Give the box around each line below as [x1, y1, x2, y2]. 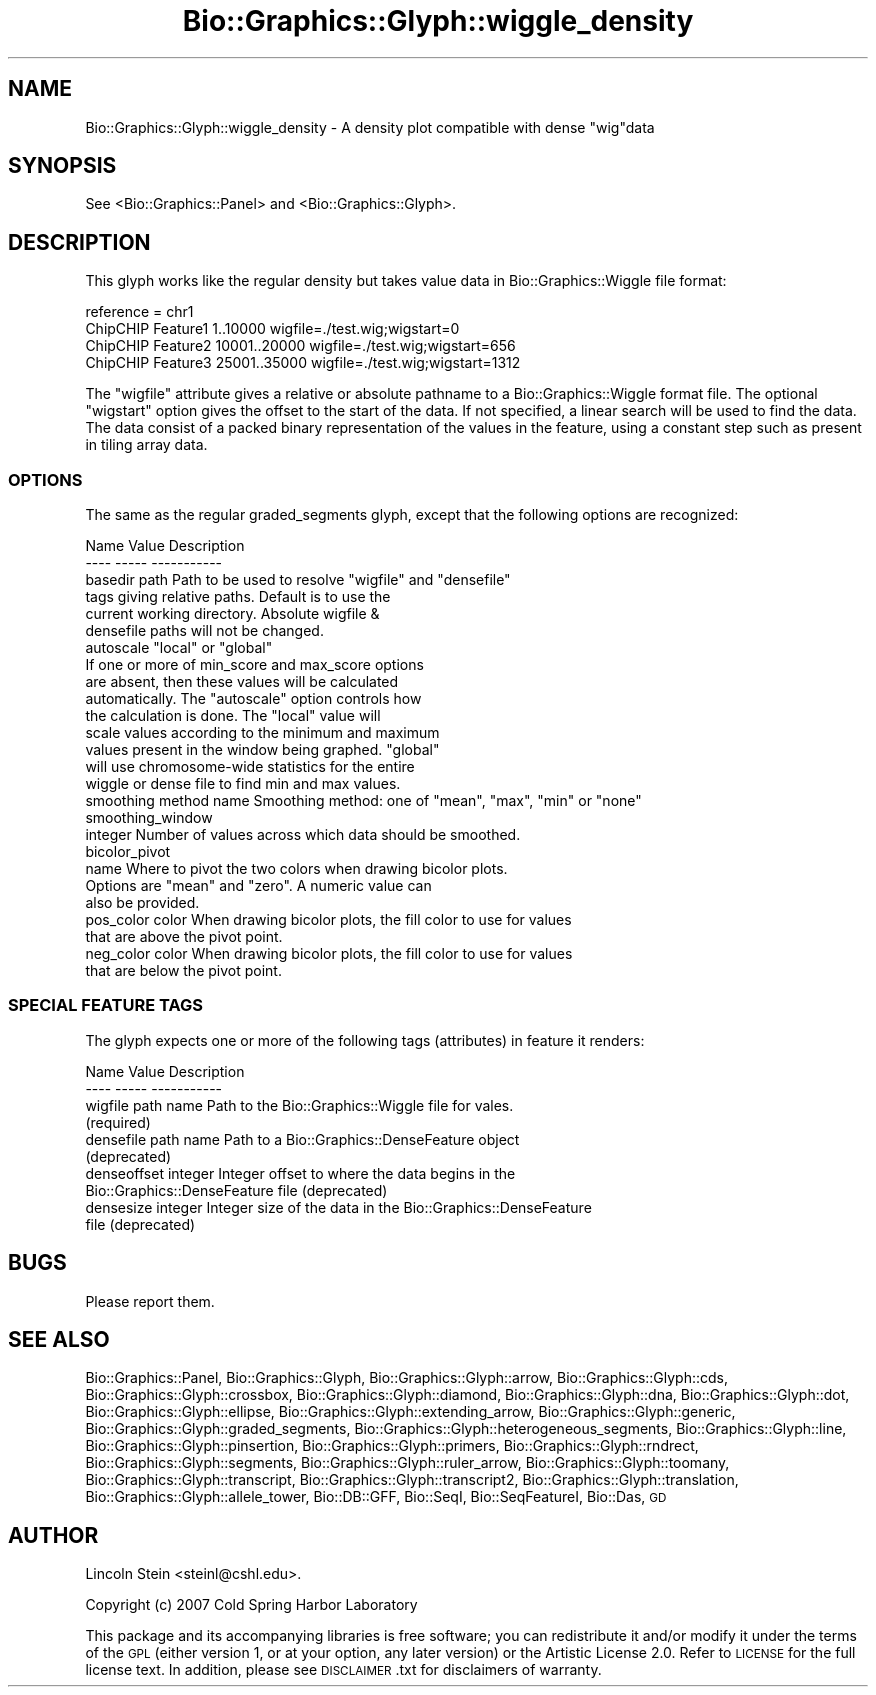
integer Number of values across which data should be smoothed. [85, 826, 521, 844]
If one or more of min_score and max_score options [85, 656, 424, 674]
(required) [85, 1113, 151, 1131]
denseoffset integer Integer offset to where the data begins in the [85, 1164, 516, 1182]
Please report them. [85, 1292, 215, 1310]
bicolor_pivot [85, 843, 171, 861]
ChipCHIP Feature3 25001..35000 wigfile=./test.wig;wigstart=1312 [85, 354, 521, 372]
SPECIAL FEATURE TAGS [8, 995, 204, 1016]
